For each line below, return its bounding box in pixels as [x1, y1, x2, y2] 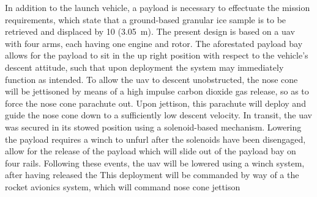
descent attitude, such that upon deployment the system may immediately [5, 60, 284, 73]
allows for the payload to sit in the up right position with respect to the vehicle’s [5, 49, 308, 62]
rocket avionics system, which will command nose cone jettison [5, 180, 241, 193]
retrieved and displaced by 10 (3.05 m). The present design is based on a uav [5, 25, 295, 38]
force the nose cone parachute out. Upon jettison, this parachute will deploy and [5, 96, 306, 109]
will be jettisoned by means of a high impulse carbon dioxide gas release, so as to [5, 85, 309, 98]
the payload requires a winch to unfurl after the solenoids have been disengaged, [5, 132, 306, 145]
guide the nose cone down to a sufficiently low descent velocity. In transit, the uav [5, 109, 312, 121]
